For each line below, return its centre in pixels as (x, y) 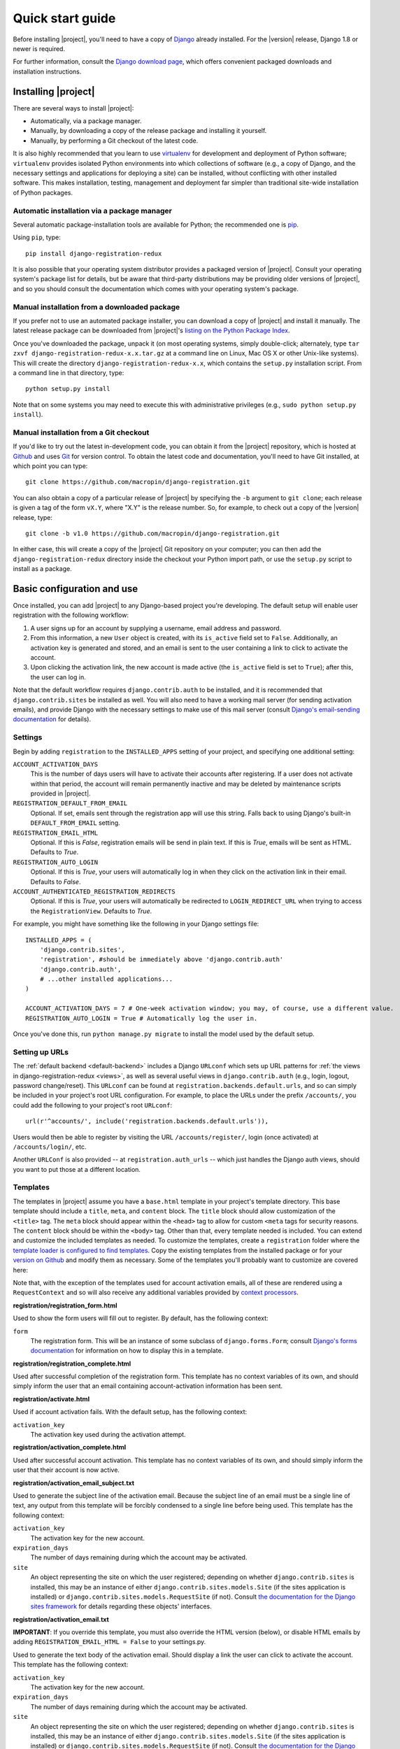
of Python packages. (43, 192)
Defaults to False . (56, 881)
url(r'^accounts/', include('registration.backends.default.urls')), (147, 1121)
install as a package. (43, 569)
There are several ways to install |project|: (73, 108)
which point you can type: (50, 466)
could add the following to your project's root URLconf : (93, 1105)
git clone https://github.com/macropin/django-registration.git (138, 482)
